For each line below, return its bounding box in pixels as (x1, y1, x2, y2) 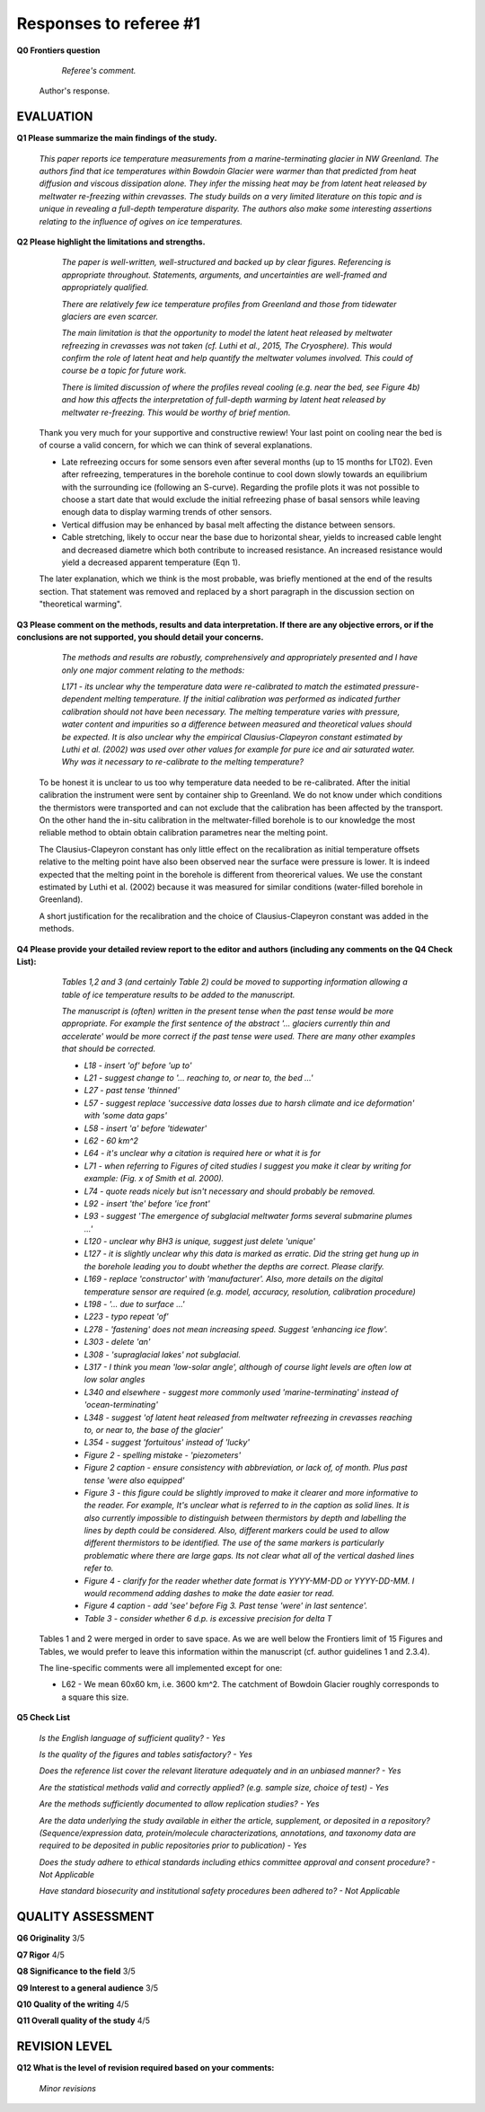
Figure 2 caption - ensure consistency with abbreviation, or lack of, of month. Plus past (84, 1462, 408, 1473)
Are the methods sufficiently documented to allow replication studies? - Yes (39, 1798, 320, 1809)
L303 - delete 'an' (84, 1337, 151, 1348)
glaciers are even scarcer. (61, 311, 159, 322)
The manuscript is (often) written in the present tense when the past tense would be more (61, 1006, 394, 1017)
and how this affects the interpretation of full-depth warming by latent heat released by (61, 394, 386, 405)
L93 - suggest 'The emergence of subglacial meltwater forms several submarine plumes (84, 1211, 413, 1222)
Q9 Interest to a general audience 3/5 (16, 1982, 159, 1993)
